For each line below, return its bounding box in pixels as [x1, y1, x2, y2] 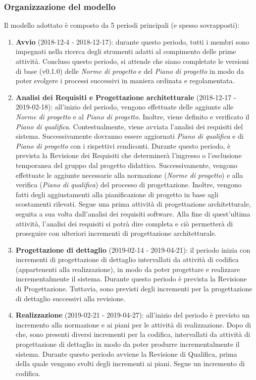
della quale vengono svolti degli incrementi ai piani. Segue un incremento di [15, 358, 245, 369]
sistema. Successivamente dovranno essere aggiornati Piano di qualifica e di [15, 131, 244, 141]
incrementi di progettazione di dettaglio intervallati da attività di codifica [15, 254, 239, 265]
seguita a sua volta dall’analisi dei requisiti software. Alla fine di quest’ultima [15, 208, 251, 218]
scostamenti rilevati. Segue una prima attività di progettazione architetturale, [15, 199, 251, 209]
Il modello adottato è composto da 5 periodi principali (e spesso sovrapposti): [4, 20, 240, 30]
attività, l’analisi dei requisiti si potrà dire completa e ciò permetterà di [15, 218, 233, 228]
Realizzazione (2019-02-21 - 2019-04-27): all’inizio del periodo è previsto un [15, 310, 250, 320]
